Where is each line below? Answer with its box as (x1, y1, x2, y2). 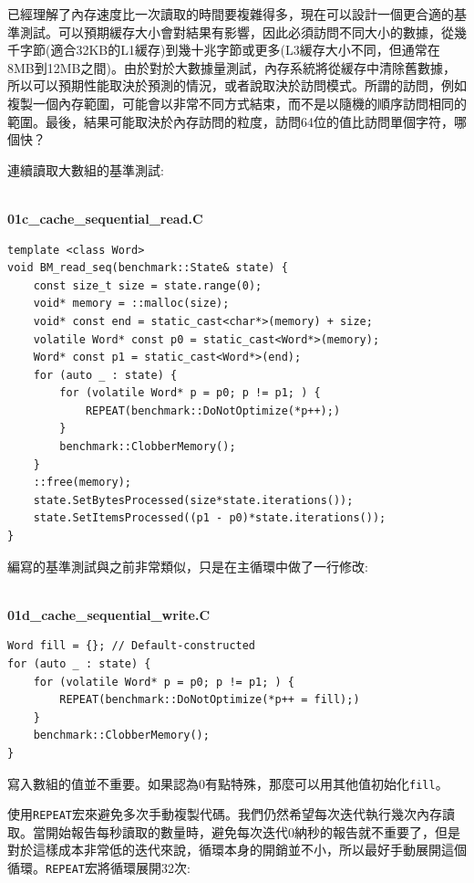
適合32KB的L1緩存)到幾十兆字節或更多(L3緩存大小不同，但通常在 (50, 40, 440, 59)
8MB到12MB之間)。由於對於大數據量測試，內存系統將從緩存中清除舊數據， (7, 58, 456, 77)
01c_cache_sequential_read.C (7, 208, 203, 227)
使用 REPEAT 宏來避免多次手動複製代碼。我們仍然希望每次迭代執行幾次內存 (7, 804, 442, 824)
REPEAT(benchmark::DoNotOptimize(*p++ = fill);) (59, 693, 360, 707)
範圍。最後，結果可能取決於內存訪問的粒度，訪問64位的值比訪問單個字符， (7, 111, 454, 131)
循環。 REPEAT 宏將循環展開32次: (7, 858, 191, 878)
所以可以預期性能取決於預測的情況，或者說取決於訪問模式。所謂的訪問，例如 (7, 76, 467, 95)
